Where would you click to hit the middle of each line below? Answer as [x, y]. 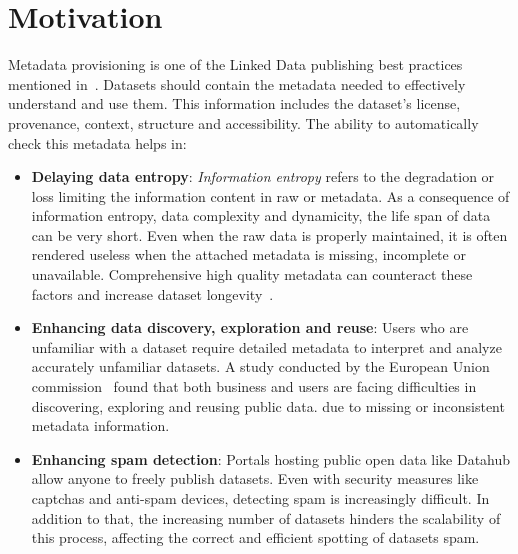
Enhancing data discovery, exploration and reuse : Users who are [250, 327]
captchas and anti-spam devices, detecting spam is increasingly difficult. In [260, 498]
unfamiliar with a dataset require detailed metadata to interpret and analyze [266, 346]
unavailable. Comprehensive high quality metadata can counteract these [252, 274]
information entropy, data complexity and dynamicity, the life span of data [261, 215]
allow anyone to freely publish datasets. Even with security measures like [255, 478]
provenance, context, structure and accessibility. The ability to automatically [243, 122]
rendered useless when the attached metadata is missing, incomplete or [248, 254]
